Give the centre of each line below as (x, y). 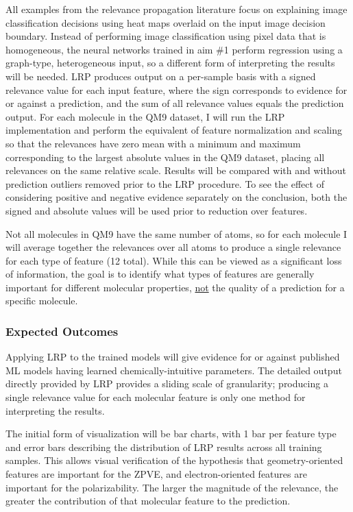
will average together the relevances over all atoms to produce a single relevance (173, 247)
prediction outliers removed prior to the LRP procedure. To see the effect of (165, 183)
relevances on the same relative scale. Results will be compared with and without (176, 170)
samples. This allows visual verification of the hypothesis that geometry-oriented (174, 460)
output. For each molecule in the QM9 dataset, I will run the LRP (145, 116)
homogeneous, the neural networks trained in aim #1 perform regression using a (174, 49)
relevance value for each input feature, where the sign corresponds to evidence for (176, 89)
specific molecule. (42, 301)
